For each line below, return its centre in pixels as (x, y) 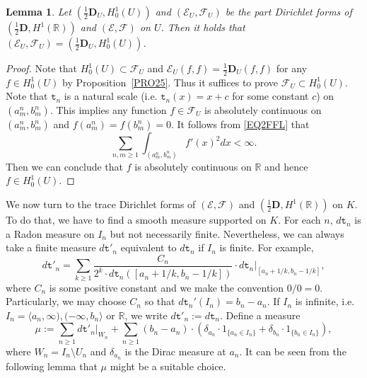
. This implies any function (108, 110)
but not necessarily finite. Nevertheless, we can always (227, 233)
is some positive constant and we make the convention (167, 287)
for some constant (270, 96)
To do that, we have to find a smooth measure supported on (136, 220)
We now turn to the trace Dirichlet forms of (101, 204)
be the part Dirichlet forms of (289, 11)
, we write (146, 315)
